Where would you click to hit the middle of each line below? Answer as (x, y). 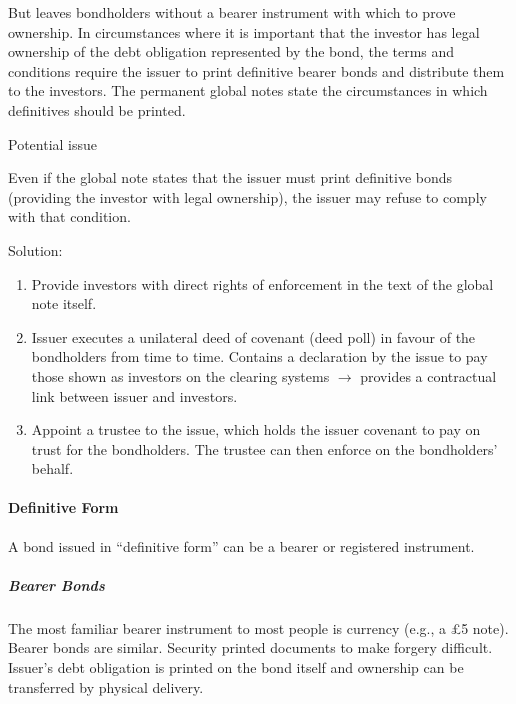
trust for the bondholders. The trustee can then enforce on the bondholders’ (264, 448)
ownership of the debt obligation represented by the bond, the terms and (231, 51)
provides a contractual (428, 375)
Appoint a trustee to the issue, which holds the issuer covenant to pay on (256, 429)
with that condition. (69, 216)
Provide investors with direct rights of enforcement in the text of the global (262, 283)
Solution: (35, 249)
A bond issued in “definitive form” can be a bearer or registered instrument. (241, 545)
